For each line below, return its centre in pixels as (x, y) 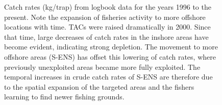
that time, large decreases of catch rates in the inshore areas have (106, 36)
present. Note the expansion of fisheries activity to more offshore (105, 17)
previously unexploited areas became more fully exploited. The (102, 67)
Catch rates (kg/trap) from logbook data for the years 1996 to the (108, 7)
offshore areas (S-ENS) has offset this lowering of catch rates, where (110, 56)
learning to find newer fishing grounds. (64, 97)
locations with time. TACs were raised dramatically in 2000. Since (107, 27)
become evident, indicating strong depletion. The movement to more (111, 47)
